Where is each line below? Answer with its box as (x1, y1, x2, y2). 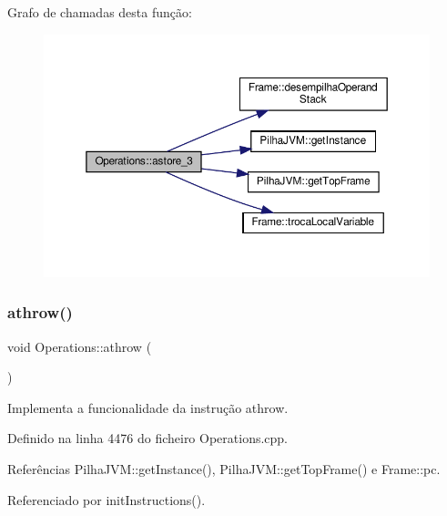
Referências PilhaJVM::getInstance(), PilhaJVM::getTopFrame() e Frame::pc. (7, 459, 441, 479)
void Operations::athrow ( (7, 336, 152, 356)
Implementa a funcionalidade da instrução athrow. (7, 397, 289, 417)
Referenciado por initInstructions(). (7, 490, 206, 509)
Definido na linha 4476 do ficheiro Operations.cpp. (7, 428, 289, 448)
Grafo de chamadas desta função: (7, 3, 192, 21)
